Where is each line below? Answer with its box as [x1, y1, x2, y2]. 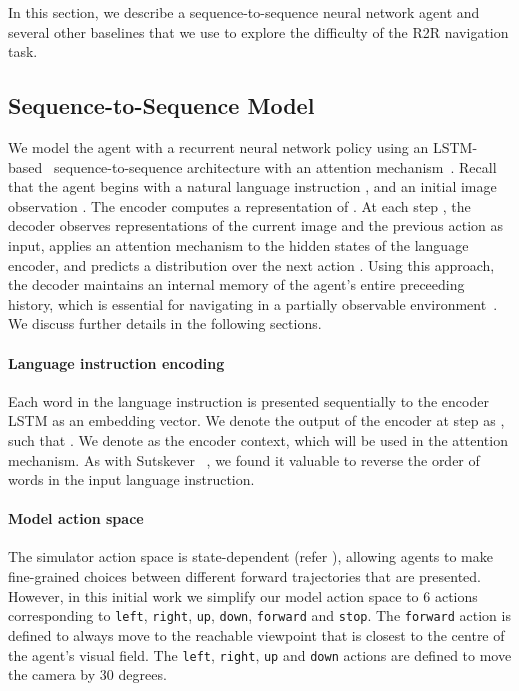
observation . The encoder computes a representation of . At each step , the [8, 195, 471, 216]
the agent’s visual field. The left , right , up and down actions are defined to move [8, 644, 512, 665]
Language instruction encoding [8, 352, 225, 373]
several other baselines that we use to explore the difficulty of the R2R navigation [8, 21, 509, 42]
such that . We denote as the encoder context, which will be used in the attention [8, 429, 508, 450]
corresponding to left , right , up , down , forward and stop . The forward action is [8, 605, 511, 626]
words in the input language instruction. [8, 469, 255, 490]
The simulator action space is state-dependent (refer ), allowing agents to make [8, 546, 494, 567]
